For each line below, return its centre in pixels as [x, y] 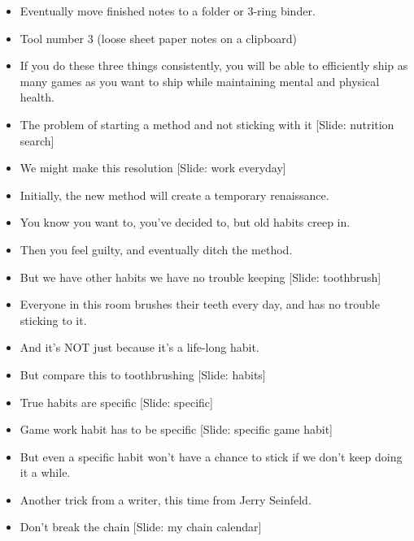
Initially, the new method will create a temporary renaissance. [174, 195]
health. [37, 97]
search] [37, 140]
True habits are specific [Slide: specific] [116, 402]
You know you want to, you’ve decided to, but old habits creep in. [185, 222]
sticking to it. [53, 320]
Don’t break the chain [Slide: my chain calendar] [141, 527]
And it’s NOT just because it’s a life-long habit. [139, 347]
